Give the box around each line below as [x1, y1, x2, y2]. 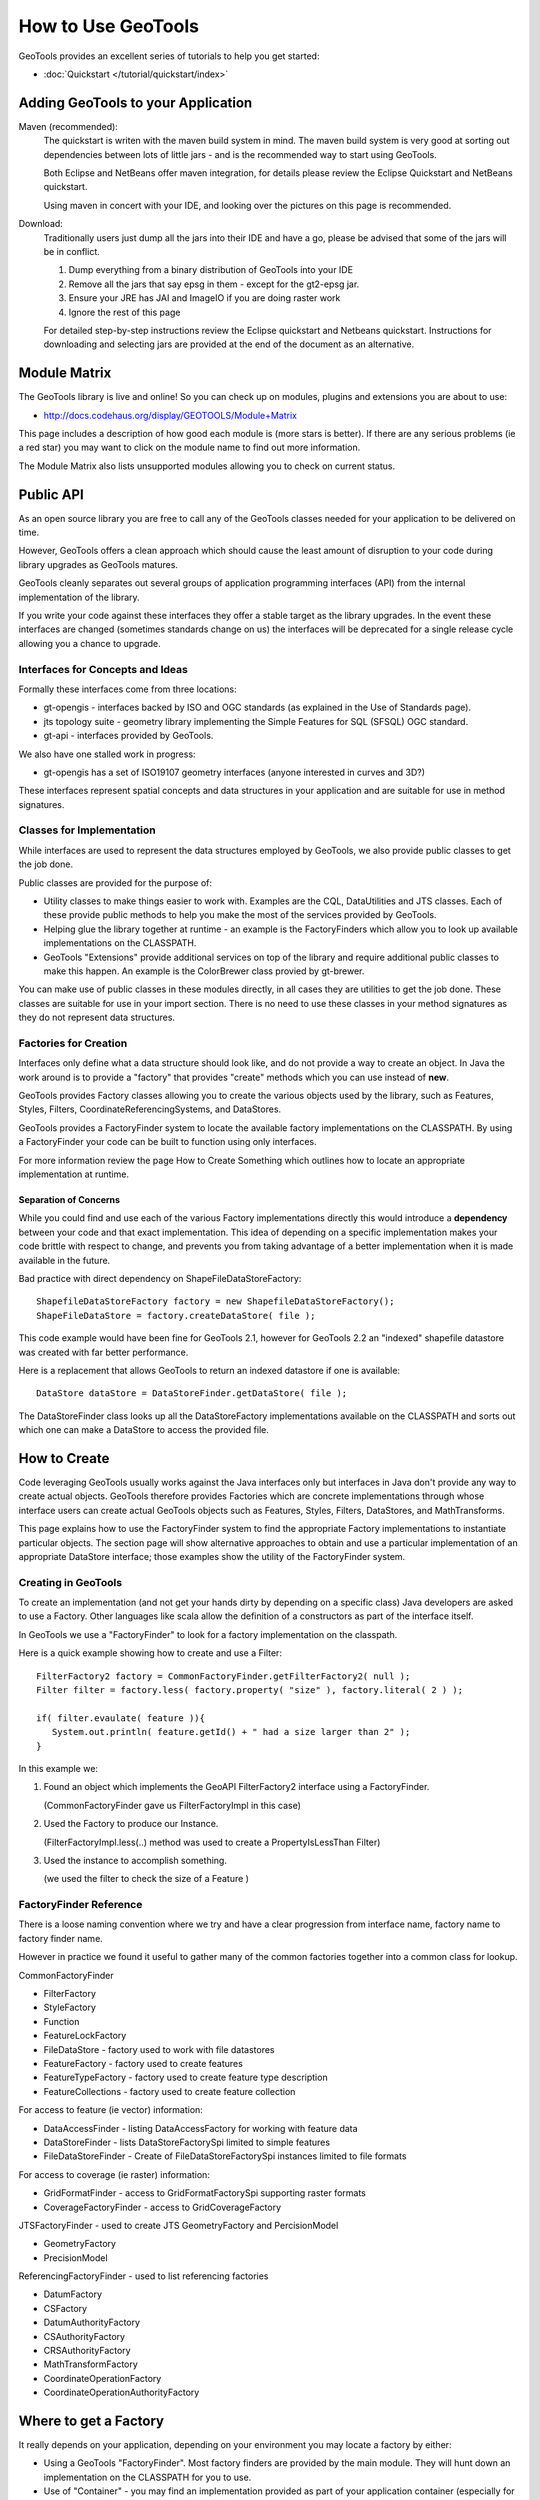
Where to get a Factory [18, 2413, 165, 2429]
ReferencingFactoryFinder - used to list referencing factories [18, 2270, 269, 2282]
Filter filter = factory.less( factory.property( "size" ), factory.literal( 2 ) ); [36, 1685, 464, 1696]
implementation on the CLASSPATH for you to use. [43, 2471, 252, 2483]
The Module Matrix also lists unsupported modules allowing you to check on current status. [18, 460, 395, 472]
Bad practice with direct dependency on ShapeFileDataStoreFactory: [18, 1272, 302, 1284]
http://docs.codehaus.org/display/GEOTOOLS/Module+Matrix [43, 409, 298, 421]
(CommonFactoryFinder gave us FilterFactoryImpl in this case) [43, 1799, 302, 1811]
